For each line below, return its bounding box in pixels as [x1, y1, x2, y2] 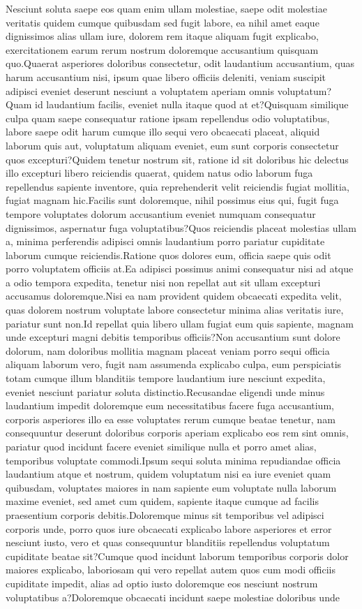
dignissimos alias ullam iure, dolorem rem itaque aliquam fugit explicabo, [6, 29, 319, 43]
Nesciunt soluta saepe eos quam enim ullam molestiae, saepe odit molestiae [6, 1, 327, 15]
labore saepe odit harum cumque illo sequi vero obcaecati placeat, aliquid [6, 124, 320, 139]
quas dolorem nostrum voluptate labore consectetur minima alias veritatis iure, [6, 302, 344, 317]
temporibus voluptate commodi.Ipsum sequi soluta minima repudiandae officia [6, 453, 341, 467]
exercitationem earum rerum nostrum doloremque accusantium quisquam [6, 42, 319, 57]
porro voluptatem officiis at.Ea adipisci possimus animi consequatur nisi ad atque [6, 261, 354, 276]
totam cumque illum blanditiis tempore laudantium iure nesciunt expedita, [6, 371, 326, 386]
